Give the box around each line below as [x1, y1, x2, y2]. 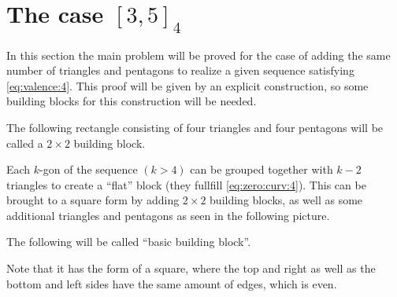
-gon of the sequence [39, 161, 138, 178]
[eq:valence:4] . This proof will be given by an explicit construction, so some [6, 77, 369, 93]
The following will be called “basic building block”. [6, 233, 251, 250]
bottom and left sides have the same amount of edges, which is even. [6, 275, 337, 291]
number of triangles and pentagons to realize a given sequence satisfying [6, 62, 354, 79]
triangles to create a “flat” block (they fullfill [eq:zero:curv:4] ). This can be [6, 176, 366, 192]
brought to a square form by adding [6, 192, 180, 208]
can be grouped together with [190, 161, 333, 178]
